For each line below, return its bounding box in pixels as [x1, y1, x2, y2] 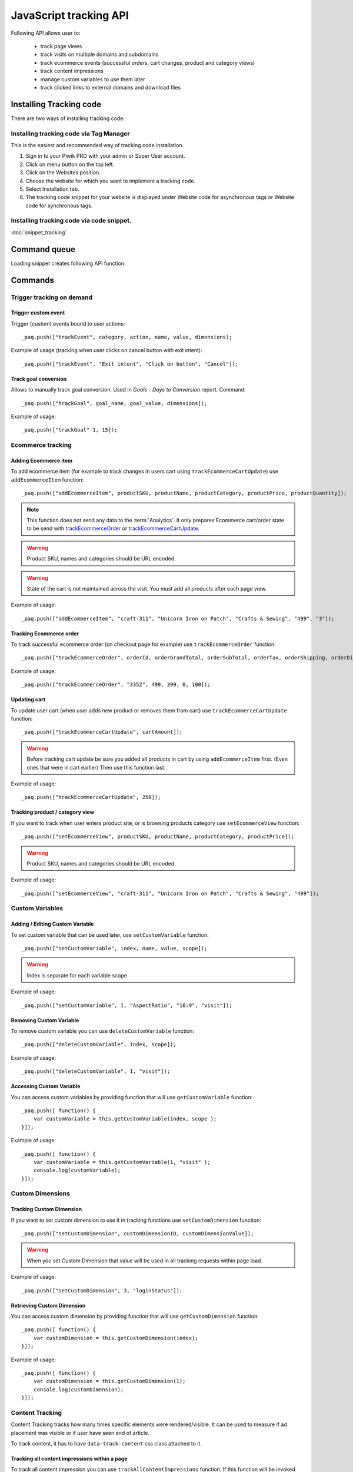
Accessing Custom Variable [11, 1083, 81, 1090]
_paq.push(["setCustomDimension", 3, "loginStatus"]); [21, 1287, 183, 1294]
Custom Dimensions [11, 1189, 71, 1198]
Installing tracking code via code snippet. [11, 217, 132, 225]
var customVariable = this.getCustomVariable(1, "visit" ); [33, 1159, 211, 1165]
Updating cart [11, 696, 46, 703]
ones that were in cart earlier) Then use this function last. [26, 764, 166, 771]
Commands [11, 275, 55, 285]
